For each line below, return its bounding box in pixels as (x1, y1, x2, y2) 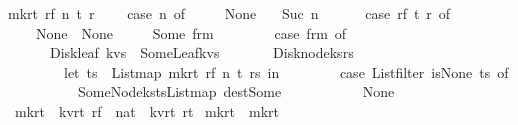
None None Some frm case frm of (35, 22, 347, 43)
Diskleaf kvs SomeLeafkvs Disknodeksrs (49, 42, 354, 63)
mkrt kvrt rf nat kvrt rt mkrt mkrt (14, 100, 279, 121)
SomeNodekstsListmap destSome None (77, 81, 395, 102)
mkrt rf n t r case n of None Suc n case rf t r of (8, 3, 451, 23)
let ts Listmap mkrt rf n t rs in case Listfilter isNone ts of (63, 61, 509, 82)
